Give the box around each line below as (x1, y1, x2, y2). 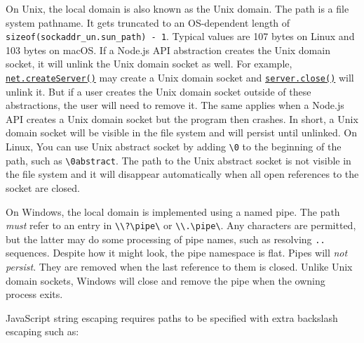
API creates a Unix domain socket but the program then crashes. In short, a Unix (6, 111, 358, 126)
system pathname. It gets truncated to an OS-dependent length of (6, 15, 290, 30)
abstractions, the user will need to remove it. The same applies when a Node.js (6, 98, 344, 112)
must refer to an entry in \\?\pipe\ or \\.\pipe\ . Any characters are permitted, (6, 218, 356, 233)
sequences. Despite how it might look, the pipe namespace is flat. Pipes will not (6, 245, 348, 260)
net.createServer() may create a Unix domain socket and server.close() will (6, 70, 354, 85)
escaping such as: (6, 324, 79, 339)
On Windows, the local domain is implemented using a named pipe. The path (6, 204, 340, 219)
